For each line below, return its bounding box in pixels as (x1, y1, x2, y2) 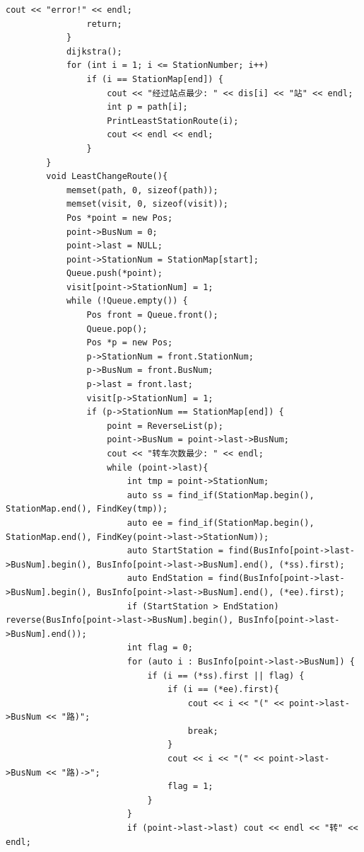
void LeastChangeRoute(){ (46, 171, 168, 182)
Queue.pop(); (86, 323, 148, 334)
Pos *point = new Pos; (66, 212, 173, 223)
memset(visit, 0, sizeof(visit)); (66, 199, 228, 209)
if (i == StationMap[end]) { (86, 74, 223, 84)
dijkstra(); (66, 46, 122, 57)
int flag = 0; (127, 643, 193, 653)
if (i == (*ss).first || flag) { (147, 670, 305, 681)
